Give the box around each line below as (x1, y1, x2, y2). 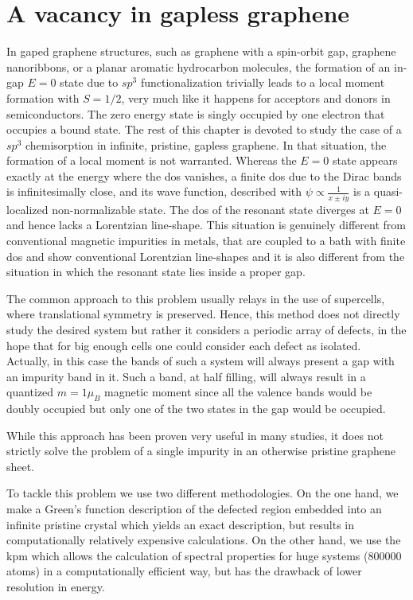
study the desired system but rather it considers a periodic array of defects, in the (6, 321, 407, 337)
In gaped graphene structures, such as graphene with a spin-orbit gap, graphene (6, 43, 396, 60)
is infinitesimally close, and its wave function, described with (6, 183, 302, 200)
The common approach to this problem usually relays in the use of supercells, (6, 290, 385, 306)
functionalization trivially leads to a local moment (140, 74, 385, 91)
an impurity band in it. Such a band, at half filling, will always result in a (6, 368, 366, 384)
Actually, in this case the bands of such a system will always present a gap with (6, 353, 395, 369)
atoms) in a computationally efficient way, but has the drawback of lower (6, 563, 362, 579)
